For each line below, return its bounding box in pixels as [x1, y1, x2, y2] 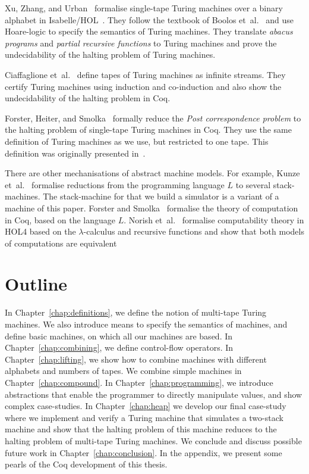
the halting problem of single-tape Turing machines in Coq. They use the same [5, 123, 292, 136]
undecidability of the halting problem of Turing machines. [5, 48, 216, 61]
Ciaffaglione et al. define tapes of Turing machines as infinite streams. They [5, 68, 286, 80]
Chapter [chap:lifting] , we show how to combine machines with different [5, 353, 267, 365]
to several [235, 178, 271, 191]
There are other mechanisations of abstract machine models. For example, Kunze [5, 167, 300, 179]
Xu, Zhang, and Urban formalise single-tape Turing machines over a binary [5, 2, 283, 14]
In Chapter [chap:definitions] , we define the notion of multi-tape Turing [5, 306, 267, 319]
